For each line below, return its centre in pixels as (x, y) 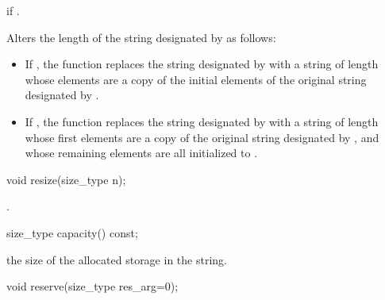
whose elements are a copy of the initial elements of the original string (196, 79)
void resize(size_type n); (66, 179)
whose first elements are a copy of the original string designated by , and (202, 137)
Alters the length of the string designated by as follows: (141, 37)
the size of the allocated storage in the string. (117, 259)
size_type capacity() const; (72, 232)
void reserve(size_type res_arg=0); (92, 286)
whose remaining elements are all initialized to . (141, 153)
